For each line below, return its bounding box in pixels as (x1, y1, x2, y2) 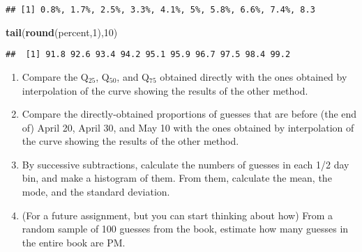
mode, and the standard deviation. (22, 184, 170, 199)
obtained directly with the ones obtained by (160, 69, 347, 84)
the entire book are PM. (22, 235, 126, 249)
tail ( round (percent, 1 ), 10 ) (6, 24, 118, 39)
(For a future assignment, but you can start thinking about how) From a (22, 207, 333, 222)
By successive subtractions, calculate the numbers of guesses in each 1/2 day (22, 157, 349, 171)
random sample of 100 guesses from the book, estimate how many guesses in (22, 221, 349, 236)
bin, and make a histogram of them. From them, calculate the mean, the (22, 171, 332, 185)
